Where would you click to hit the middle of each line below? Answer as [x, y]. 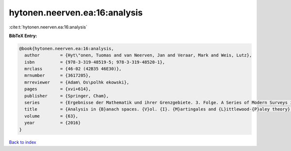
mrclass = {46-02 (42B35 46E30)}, [73, 69]
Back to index [23, 142]
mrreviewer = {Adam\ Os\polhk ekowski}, [77, 82]
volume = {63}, [51, 116]
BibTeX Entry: [23, 36]
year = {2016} [53, 123]
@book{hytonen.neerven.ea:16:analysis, [66, 48]
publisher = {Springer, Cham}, [67, 96]
